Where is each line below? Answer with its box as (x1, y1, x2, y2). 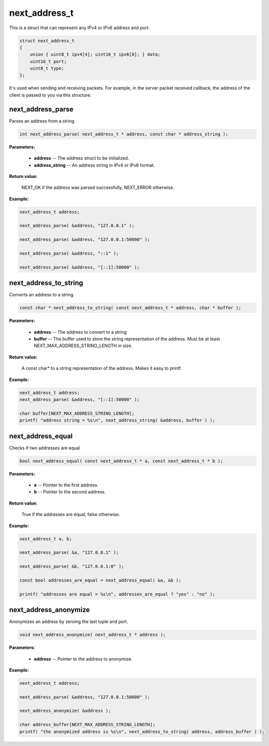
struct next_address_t (19, 38, 75, 44)
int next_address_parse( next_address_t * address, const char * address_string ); (19, 131, 228, 137)
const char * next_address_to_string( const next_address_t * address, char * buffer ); (19, 305, 242, 311)
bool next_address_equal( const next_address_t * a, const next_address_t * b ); (19, 458, 224, 464)
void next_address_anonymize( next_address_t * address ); (19, 632, 166, 638)
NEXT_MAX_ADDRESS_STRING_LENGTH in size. (34, 343, 133, 349)
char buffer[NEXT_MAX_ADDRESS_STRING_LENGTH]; (19, 410, 134, 416)
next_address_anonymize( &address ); (19, 708, 111, 714)
